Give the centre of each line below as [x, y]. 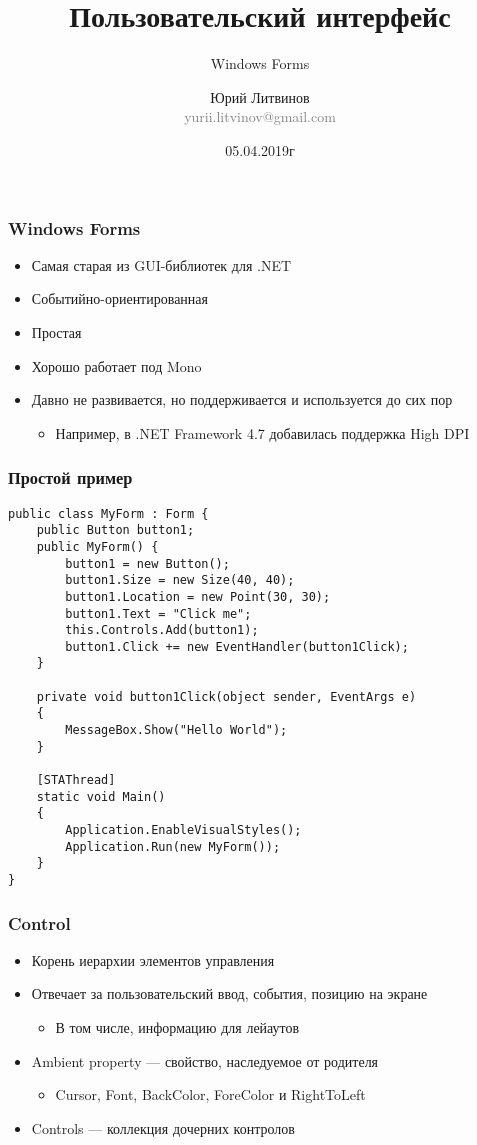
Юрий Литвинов [260, 96]
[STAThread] [76, 780]
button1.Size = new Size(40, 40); [180, 580]
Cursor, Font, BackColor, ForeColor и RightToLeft [210, 1094]
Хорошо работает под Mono [116, 365]
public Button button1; [115, 530]
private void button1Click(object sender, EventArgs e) [226, 696]
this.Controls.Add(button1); [162, 630]
